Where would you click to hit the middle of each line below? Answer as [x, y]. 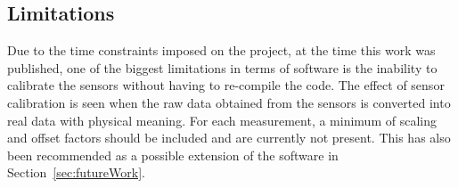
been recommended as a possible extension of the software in [173, 155]
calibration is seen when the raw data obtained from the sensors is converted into [229, 102]
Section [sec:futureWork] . [76, 172]
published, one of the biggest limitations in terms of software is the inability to [222, 67]
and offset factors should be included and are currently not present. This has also [229, 138]
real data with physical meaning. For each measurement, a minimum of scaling [222, 120]
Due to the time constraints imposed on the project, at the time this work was [221, 50]
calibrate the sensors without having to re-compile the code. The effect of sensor [226, 85]
